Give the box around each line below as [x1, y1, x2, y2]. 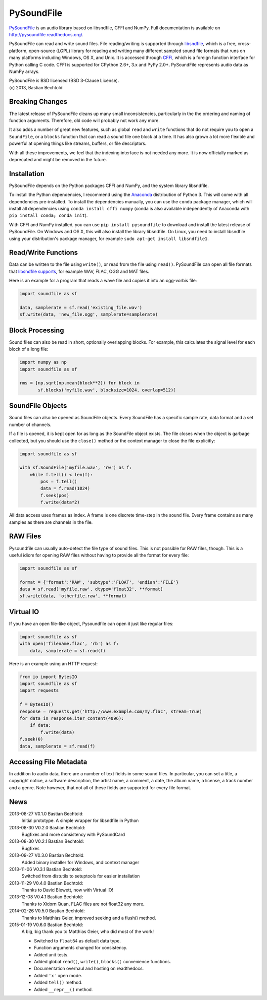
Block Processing [9, 326, 64, 334]
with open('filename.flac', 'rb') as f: [19, 641, 119, 647]
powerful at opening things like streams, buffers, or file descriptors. [9, 140, 147, 146]
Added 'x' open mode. [34, 972, 83, 978]
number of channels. [9, 422, 51, 428]
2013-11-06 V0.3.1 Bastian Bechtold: [9, 866, 82, 872]
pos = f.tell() [40, 479, 78, 485]
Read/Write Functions [9, 249, 78, 257]
